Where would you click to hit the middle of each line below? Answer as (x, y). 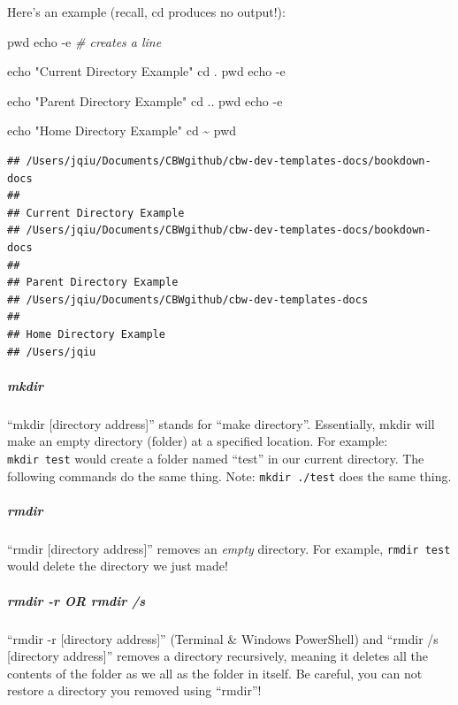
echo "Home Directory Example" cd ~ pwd (122, 130)
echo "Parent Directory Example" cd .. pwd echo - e (145, 100)
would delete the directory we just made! (118, 566)
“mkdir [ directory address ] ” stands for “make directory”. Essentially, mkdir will (221, 423)
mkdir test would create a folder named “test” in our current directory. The (216, 458)
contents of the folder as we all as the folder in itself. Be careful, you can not (215, 673)
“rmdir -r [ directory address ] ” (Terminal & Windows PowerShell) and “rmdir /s (223, 638)
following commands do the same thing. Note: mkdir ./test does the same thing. (229, 475)
